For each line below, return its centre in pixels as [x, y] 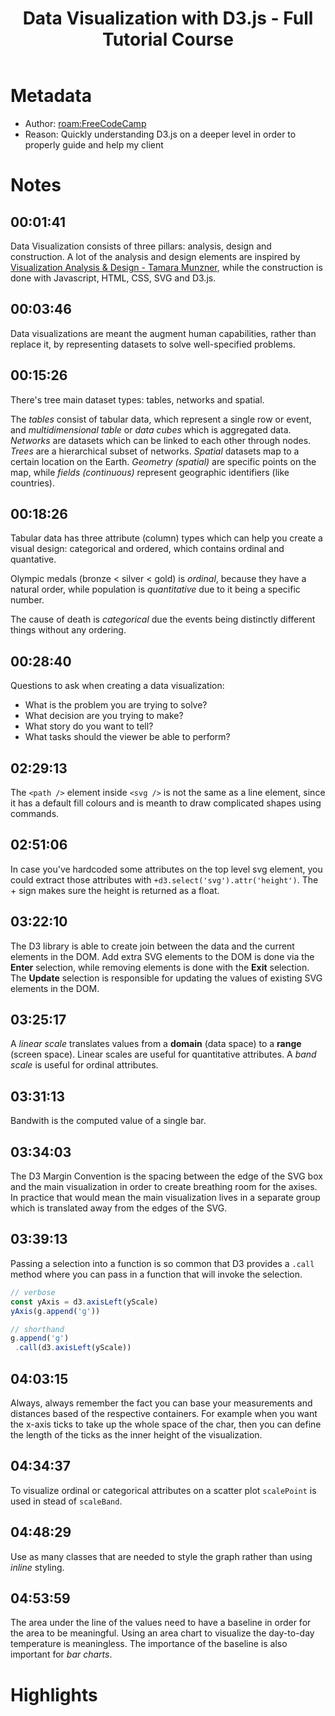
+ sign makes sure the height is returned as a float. [115, 890]
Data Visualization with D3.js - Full [168, 18]
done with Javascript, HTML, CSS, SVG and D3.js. [113, 278]
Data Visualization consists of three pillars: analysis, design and [141, 246]
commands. [35, 813]
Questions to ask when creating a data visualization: [117, 686]
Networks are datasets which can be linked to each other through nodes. [161, 440]
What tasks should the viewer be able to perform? [127, 737]
